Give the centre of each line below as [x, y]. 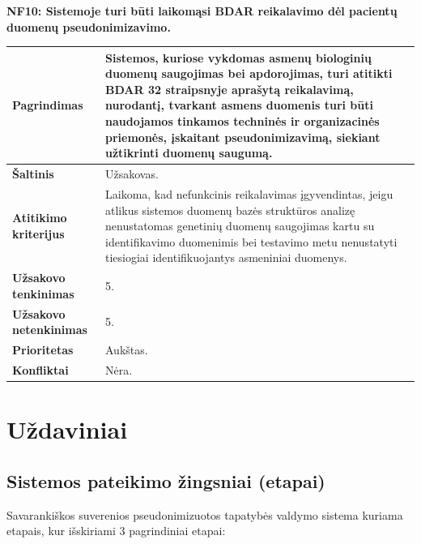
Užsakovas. [132, 174]
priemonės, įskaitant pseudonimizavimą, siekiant [243, 137]
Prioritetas [43, 350]
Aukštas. [127, 350]
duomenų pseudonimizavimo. [89, 26]
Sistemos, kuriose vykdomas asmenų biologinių [238, 57]
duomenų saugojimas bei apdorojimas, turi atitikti [249, 73]
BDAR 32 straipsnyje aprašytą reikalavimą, [230, 89]
